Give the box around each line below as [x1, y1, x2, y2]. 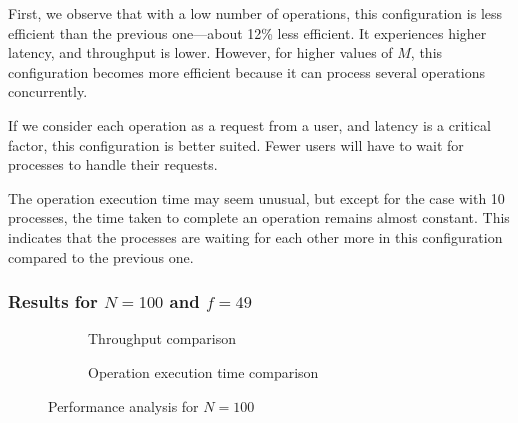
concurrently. [8, 81, 88, 102]
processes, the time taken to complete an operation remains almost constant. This [8, 207, 510, 228]
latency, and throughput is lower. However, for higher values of [8, 42, 393, 63]
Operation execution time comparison [88, 361, 319, 382]
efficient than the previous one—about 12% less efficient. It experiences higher [8, 22, 487, 43]
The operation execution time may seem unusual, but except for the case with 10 [8, 187, 505, 208]
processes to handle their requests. [8, 154, 218, 175]
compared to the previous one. [8, 246, 194, 267]
